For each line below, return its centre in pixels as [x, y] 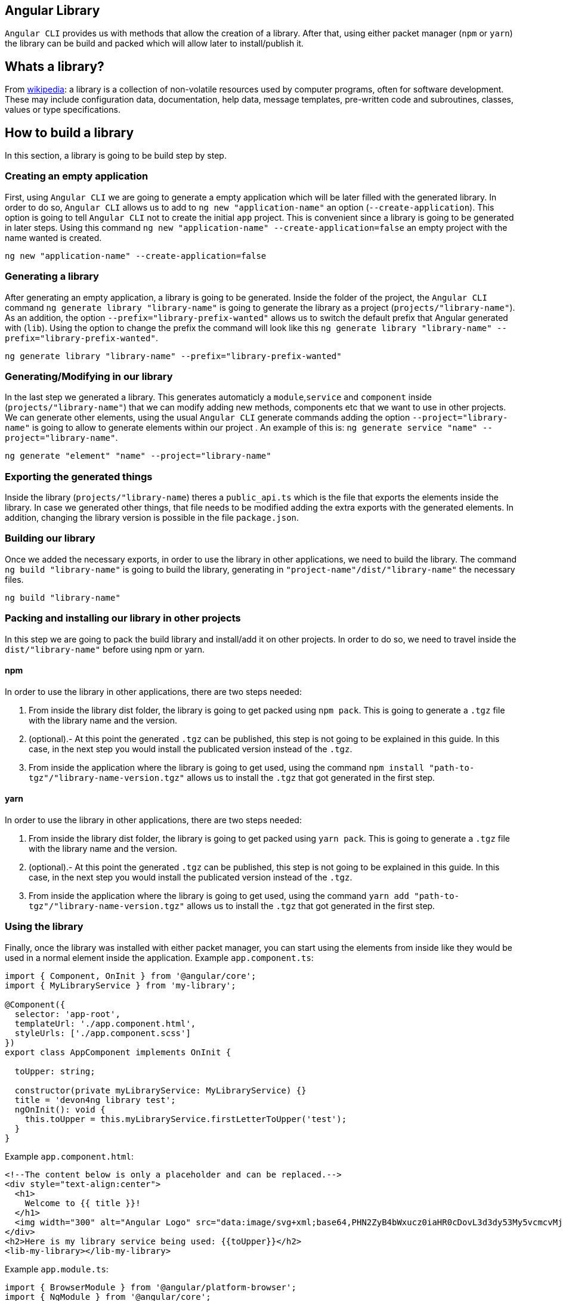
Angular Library [52, 10]
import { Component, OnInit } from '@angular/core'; [131, 976]
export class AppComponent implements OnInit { [118, 1052]
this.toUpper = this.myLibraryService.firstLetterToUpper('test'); [186, 1119]
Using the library [44, 927]
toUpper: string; [55, 1071]
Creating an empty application [77, 176]
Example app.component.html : [69, 1156]
